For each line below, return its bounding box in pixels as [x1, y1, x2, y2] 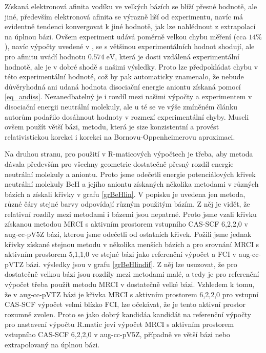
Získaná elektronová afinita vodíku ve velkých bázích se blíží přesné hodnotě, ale [5, 1, 257, 11]
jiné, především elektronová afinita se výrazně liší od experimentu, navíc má [5, 11, 243, 21]
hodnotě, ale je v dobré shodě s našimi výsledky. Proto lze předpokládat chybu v [5, 61, 258, 72]
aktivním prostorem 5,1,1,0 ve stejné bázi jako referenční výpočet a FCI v [5, 249, 236, 259]
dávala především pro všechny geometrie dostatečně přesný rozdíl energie [5, 158, 234, 169]
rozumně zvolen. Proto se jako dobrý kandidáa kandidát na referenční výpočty [5, 308, 251, 319]
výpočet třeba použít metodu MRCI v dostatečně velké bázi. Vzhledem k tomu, [5, 279, 255, 290]
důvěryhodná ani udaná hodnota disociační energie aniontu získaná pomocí [5, 81, 241, 92]
